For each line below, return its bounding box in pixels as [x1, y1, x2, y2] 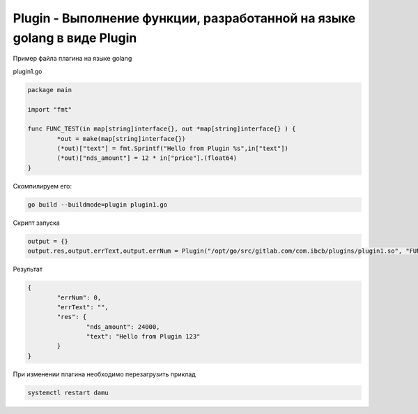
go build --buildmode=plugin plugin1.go [27, 200, 167, 209]
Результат [13, 265, 43, 274]
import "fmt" [27, 105, 72, 113]
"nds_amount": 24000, [86, 323, 160, 331]
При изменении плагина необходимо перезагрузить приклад [13, 370, 196, 378]
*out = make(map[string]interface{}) [56, 135, 186, 142]
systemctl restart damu [27, 388, 109, 397]
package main [27, 86, 72, 94]
